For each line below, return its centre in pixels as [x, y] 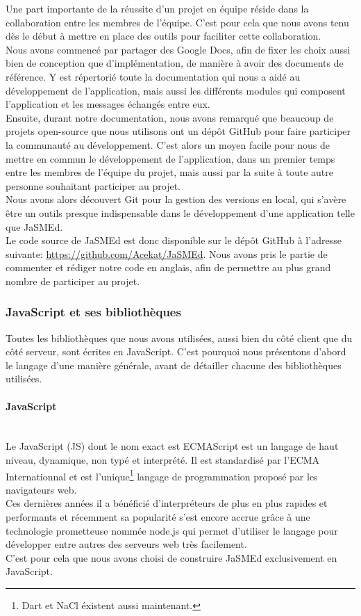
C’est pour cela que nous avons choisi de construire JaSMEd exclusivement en [171, 557]
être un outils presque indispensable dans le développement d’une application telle [180, 212]
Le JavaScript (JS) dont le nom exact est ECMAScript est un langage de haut [172, 446]
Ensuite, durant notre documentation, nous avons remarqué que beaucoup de [170, 117]
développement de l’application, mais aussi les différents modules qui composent [176, 90]
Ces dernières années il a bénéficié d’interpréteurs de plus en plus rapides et [167, 503]
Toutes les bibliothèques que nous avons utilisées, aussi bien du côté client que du [179, 338]
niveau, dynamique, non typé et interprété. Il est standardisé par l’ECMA [163, 460]
